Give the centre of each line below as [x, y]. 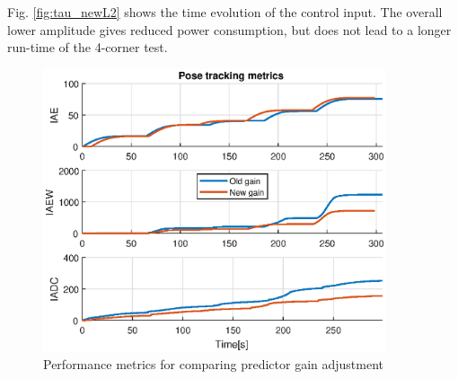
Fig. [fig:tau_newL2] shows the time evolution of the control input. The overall [225, 12]
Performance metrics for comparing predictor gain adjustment [214, 364]
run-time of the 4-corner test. [88, 47]
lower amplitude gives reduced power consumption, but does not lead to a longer [229, 29]
